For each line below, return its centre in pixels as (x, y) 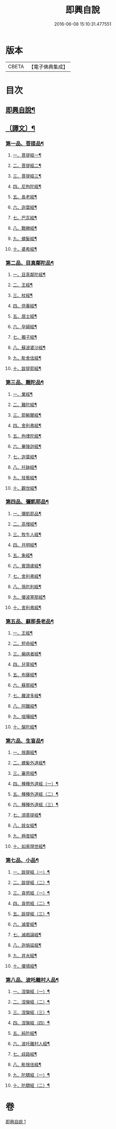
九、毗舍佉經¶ (27, 358)
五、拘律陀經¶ (27, 436)
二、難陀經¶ (25, 404)
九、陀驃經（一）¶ (31, 1075)
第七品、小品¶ (22, 860)
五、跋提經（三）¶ (31, 913)
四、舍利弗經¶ (27, 425)
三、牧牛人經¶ (27, 534)
